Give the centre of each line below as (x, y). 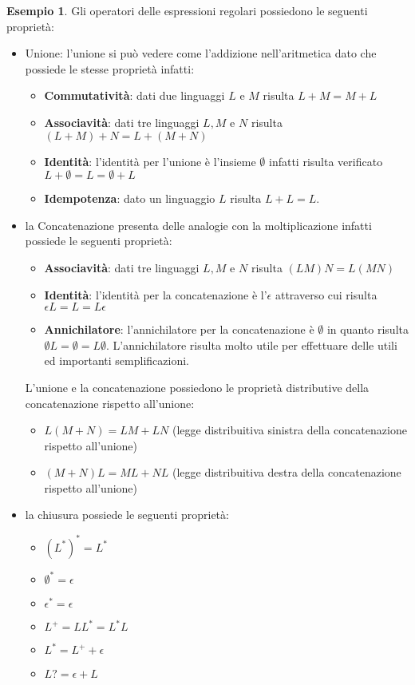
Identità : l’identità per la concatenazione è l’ (156, 294)
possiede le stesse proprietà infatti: (110, 68)
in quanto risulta (368, 329)
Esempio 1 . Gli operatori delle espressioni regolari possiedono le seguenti (187, 10)
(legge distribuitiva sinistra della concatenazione (289, 430)
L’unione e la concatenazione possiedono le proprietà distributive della (197, 387)
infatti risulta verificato (326, 161)
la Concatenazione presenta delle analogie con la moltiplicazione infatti (198, 225)
